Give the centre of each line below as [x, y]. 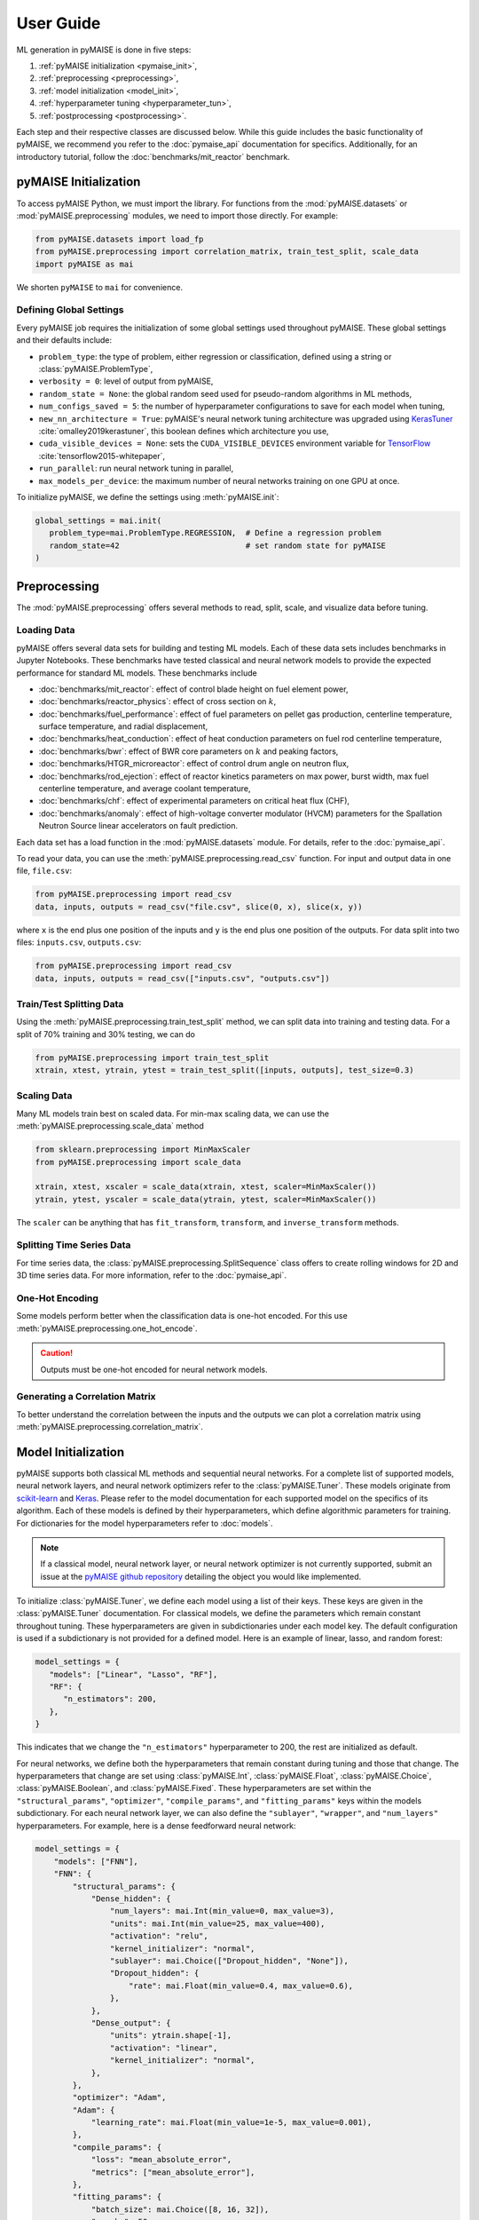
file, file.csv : [44, 871]
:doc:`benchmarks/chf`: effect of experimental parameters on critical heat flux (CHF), [194, 801]
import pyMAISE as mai [84, 264]
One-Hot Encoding [58, 1298]
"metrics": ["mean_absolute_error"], [173, 2172]
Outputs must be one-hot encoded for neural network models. [154, 1369]
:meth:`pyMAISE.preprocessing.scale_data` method [110, 1126]
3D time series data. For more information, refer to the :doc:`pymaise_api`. [152, 1275]
